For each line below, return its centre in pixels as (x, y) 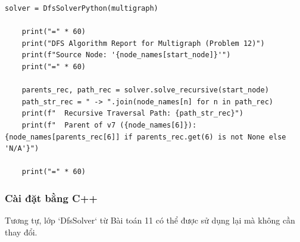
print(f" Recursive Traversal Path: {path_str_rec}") (132, 114)
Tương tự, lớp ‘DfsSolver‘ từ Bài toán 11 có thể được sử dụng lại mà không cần (150, 220)
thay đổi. (21, 232)
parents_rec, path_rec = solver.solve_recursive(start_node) (145, 90)
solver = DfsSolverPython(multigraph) (82, 8)
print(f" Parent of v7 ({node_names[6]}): (109, 125)
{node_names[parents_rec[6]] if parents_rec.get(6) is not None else (146, 137)
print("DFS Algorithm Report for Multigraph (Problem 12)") (143, 43)
